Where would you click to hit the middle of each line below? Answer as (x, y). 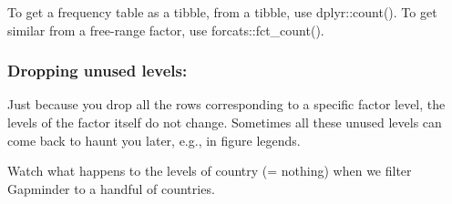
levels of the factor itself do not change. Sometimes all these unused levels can (225, 122)
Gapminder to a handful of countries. (111, 188)
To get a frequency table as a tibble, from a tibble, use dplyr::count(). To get (222, 12)
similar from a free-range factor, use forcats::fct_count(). (166, 30)
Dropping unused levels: (98, 71)
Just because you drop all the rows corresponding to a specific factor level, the (226, 104)
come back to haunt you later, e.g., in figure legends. (154, 140)
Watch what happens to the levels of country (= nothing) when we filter (210, 171)
